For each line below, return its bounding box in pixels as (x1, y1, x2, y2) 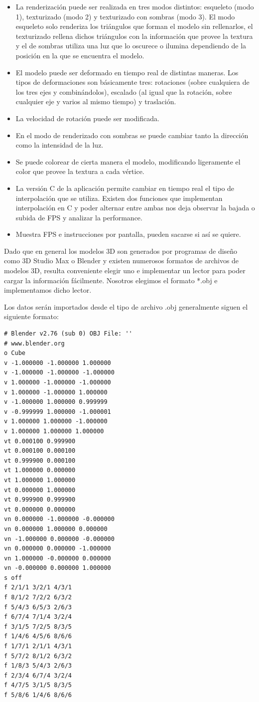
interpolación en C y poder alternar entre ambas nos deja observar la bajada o (15, 202, 255, 213)
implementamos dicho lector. (4, 285, 92, 295)
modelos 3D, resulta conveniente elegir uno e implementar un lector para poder (4, 265, 246, 276)
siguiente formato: (4, 311, 59, 322)
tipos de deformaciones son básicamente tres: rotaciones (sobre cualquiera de (15, 77, 250, 87)
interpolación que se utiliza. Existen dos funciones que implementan (15, 192, 223, 203)
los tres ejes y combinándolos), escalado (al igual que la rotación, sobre (15, 86, 232, 97)
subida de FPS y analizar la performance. (15, 212, 142, 222)
